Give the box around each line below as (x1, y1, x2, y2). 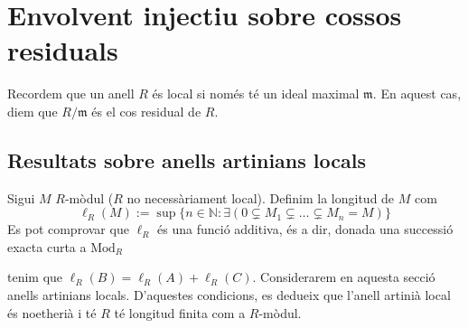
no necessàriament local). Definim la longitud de (126, 188, 395, 207)
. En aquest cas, (372, 84, 462, 103)
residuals (7, 32, 118, 69)
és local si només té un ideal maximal (152, 84, 360, 103)
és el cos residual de (91, 101, 201, 120)
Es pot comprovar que (7, 220, 129, 239)
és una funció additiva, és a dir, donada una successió (157, 220, 454, 239)
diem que (7, 101, 58, 120)
